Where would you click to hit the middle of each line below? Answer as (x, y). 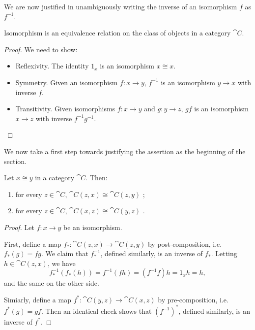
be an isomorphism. (93, 227)
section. (15, 161)
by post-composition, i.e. (185, 244)
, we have (61, 263)
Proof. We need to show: (41, 49)
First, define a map (33, 244)
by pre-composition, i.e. (193, 299)
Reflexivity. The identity (52, 66)
